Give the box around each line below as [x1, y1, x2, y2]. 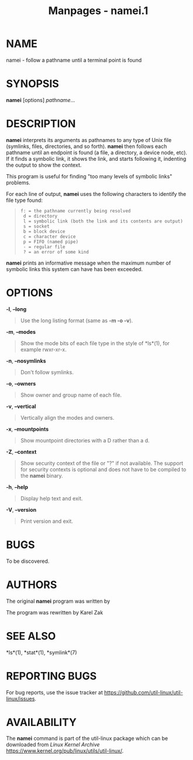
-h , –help [6, 483, 28, 491]
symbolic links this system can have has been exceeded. [6, 265, 143, 272]
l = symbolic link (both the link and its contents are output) [23, 218, 183, 224]
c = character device [23, 234, 76, 239]
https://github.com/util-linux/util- [104, 688, 183, 696]
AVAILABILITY [6, 715, 77, 729]
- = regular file [23, 244, 66, 250]
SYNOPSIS [6, 77, 60, 90]
